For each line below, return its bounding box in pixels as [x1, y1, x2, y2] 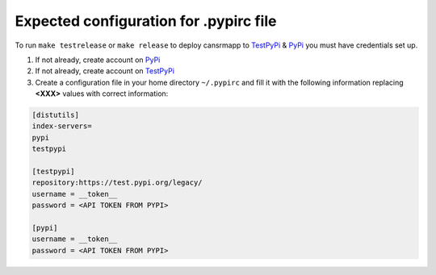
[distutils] [31, 110, 80, 120]
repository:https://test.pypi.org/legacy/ [31, 178, 203, 187]
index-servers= [31, 122, 92, 131]
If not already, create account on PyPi [35, 55, 161, 65]
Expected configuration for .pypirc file [15, 12, 277, 30]
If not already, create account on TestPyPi [35, 66, 175, 76]
